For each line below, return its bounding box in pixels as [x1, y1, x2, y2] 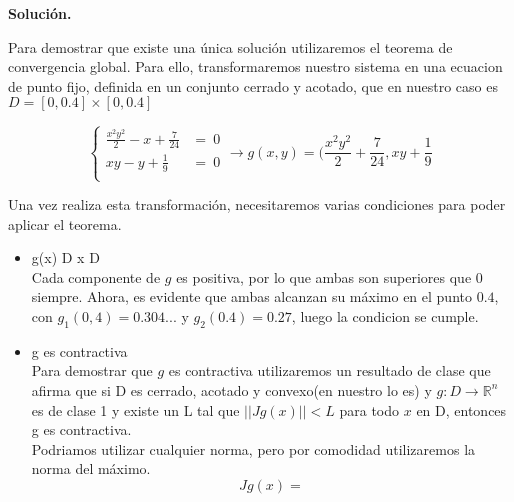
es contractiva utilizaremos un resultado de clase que [168, 360, 491, 381]
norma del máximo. [31, 458, 151, 479]
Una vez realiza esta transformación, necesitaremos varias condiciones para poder [8, 194, 506, 214]
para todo [339, 399, 400, 420]
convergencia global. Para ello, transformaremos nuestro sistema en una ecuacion [8, 56, 503, 77]
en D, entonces [416, 399, 507, 420]
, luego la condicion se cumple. [291, 305, 479, 326]
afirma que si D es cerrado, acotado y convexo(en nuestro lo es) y [31, 379, 432, 400]
